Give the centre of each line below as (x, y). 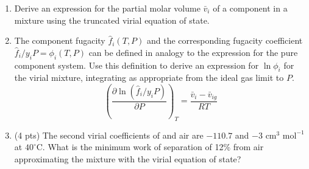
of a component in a (250, 8)
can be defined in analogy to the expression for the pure (193, 52)
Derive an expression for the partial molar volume (107, 8)
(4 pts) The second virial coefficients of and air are (109, 135)
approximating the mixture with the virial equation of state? (128, 158)
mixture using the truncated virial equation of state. (112, 20)
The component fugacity (60, 40)
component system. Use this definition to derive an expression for (137, 65)
